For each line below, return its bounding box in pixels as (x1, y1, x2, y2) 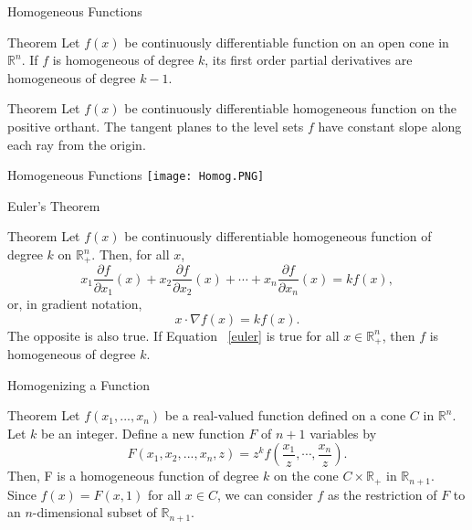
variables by (309, 423, 377, 442)
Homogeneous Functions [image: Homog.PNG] (7, 165, 265, 185)
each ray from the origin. (7, 134, 146, 154)
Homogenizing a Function (7, 375, 151, 394)
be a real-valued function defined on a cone (164, 406, 406, 425)
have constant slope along (318, 116, 462, 135)
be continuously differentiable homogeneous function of (124, 227, 432, 246)
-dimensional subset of (32, 503, 157, 522)
